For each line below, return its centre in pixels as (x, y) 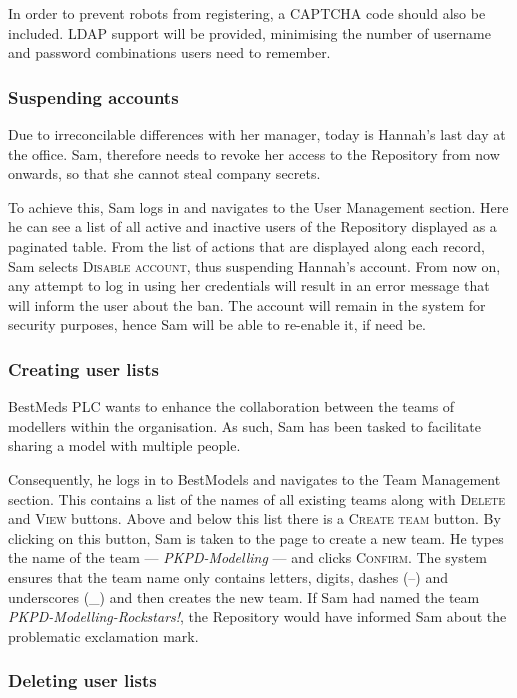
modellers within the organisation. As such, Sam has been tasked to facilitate (245, 425)
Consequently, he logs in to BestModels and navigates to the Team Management (254, 478)
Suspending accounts (93, 96)
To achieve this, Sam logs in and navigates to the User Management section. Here (258, 206)
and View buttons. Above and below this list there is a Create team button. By (254, 518)
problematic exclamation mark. (103, 635)
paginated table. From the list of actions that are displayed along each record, (246, 245)
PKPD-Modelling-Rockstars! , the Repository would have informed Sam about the (257, 616)
